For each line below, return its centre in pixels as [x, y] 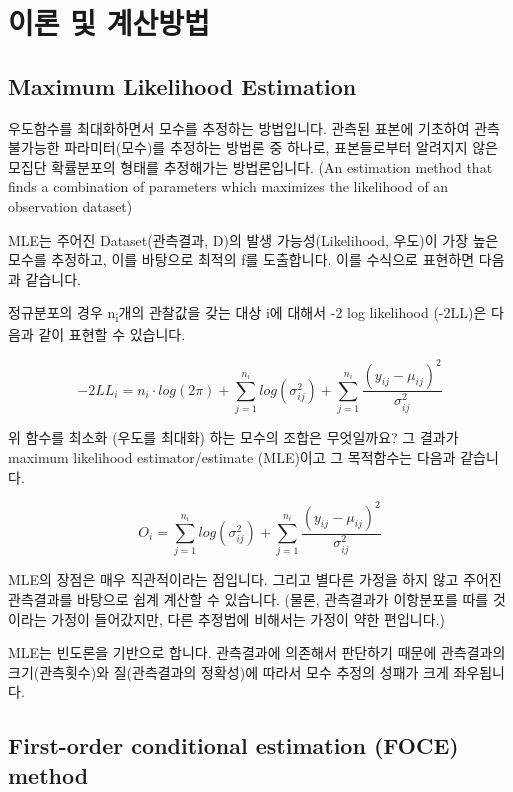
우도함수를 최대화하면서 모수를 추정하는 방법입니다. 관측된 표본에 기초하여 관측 [254, 127]
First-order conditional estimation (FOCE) [233, 745]
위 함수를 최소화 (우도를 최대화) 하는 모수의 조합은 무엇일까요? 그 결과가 [233, 437]
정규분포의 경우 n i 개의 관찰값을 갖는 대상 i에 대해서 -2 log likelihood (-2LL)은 [247, 314]
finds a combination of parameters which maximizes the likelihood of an [228, 186]
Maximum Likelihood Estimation [182, 85]
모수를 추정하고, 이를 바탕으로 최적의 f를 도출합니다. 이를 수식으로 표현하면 [241, 259]
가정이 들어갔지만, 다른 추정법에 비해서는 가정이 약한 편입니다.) [248, 618]
